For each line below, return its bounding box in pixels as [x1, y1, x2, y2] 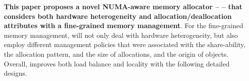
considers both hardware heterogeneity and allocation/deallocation [4, 11, 232, 21]
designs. [4, 68, 27, 78]
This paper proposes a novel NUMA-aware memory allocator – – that [4, 1, 243, 11]
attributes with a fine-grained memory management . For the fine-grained [4, 20, 243, 31]
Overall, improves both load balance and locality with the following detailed [4, 58, 230, 68]
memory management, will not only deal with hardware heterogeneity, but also [4, 30, 238, 40]
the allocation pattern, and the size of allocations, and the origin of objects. [4, 49, 229, 59]
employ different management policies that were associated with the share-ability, [4, 39, 246, 49]
